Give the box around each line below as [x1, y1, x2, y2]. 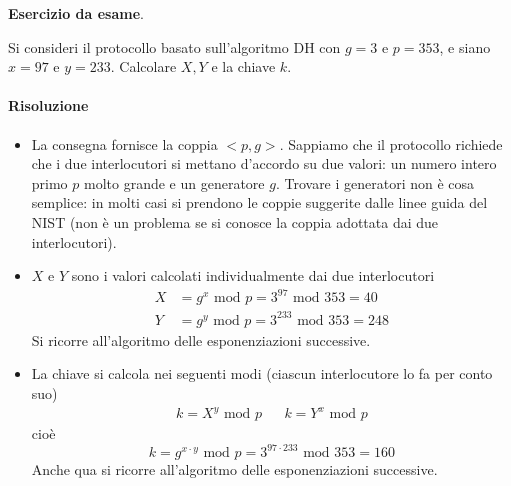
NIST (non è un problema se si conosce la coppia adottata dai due [31, 211, 439, 232]
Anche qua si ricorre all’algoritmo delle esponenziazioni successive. [31, 459, 438, 480]
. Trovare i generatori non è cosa [275, 172, 475, 193]
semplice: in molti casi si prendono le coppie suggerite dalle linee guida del [31, 192, 488, 213]
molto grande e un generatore [84, 172, 265, 193]
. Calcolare [110, 56, 177, 77]
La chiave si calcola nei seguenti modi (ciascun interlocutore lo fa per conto [31, 363, 493, 384]
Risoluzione [8, 95, 89, 116]
